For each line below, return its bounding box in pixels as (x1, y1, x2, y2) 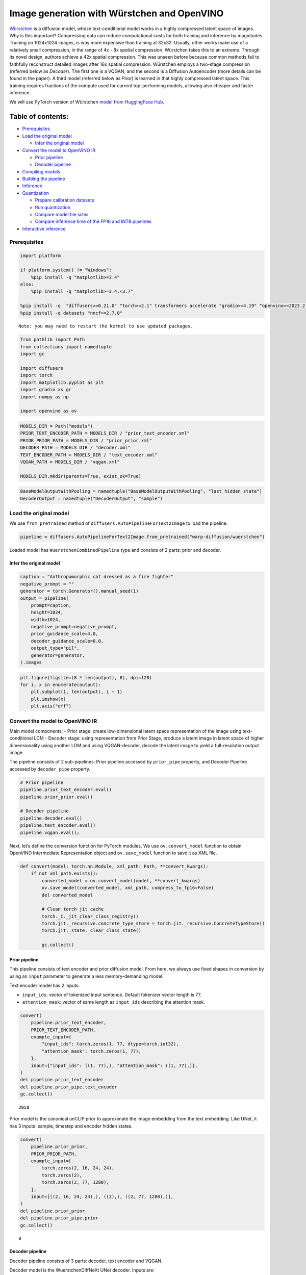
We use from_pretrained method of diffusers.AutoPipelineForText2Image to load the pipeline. (9, 520, 228, 526)
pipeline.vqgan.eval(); (20, 829, 80, 835)
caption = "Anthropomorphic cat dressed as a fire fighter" (20, 574, 174, 580)
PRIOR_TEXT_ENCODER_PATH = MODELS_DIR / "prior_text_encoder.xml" (20, 430, 190, 436)
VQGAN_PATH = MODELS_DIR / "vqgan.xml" (20, 459, 120, 465)
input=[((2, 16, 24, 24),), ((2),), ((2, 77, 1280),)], (31, 1193, 174, 1200)
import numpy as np (20, 394, 69, 400)
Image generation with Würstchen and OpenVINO (9, 8, 224, 19)
